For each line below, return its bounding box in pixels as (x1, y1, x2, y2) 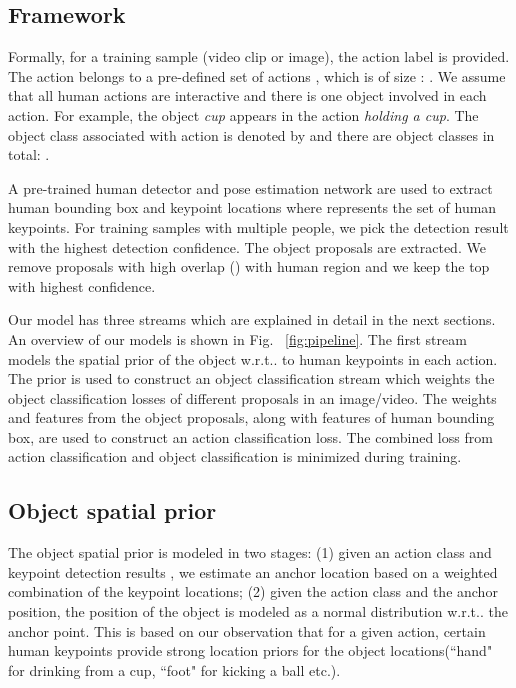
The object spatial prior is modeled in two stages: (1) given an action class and (8, 542, 492, 563)
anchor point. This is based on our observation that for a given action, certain (8, 620, 486, 641)
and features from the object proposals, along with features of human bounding (8, 407, 495, 428)
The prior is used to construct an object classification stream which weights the (8, 368, 495, 389)
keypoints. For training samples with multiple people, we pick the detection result (8, 216, 509, 237)
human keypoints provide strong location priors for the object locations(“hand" (8, 640, 493, 661)
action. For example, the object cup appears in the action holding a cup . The (8, 104, 479, 125)
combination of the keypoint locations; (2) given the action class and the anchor (8, 581, 498, 602)
